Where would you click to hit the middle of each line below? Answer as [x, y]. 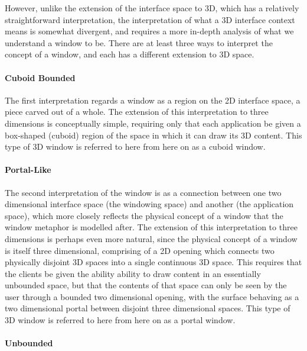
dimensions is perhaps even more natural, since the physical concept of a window [151, 238]
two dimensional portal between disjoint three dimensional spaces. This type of [148, 308]
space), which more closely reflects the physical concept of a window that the [144, 215]
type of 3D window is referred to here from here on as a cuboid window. [135, 146]
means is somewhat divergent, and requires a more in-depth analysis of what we [149, 31]
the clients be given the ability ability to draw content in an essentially [133, 273]
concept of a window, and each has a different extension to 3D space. [130, 54]
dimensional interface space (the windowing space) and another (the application [149, 204]
